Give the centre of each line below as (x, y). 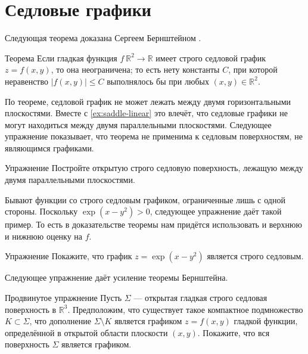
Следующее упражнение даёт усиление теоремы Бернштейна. (116, 277)
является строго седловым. (255, 256)
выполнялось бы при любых (158, 81)
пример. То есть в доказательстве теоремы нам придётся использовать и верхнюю (153, 224)
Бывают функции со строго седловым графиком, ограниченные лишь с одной (145, 199)
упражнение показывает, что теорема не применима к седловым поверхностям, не (154, 136)
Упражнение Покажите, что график (69, 256)
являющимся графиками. (49, 147)
